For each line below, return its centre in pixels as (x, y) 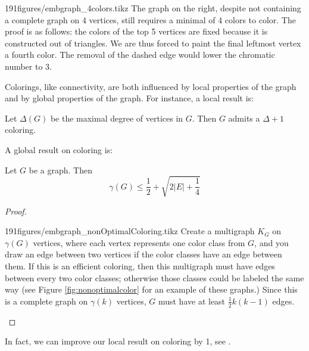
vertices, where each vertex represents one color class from (139, 242)
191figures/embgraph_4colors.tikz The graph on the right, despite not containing (153, 8)
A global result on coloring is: (59, 149)
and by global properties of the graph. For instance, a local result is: (129, 98)
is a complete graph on (46, 301)
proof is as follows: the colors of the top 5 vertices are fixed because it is (136, 31)
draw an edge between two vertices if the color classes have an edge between (143, 254)
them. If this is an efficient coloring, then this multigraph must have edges (140, 266)
